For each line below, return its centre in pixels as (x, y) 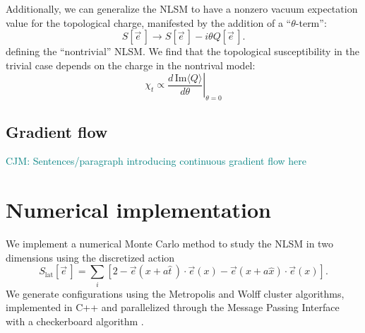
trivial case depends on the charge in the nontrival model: (131, 65)
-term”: (311, 22)
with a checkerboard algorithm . (75, 321)
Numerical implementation (139, 210)
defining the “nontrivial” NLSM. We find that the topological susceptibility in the (182, 51)
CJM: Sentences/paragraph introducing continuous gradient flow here (156, 161)
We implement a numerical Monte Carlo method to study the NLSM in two (169, 244)
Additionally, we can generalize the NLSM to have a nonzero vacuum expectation (182, 8)
